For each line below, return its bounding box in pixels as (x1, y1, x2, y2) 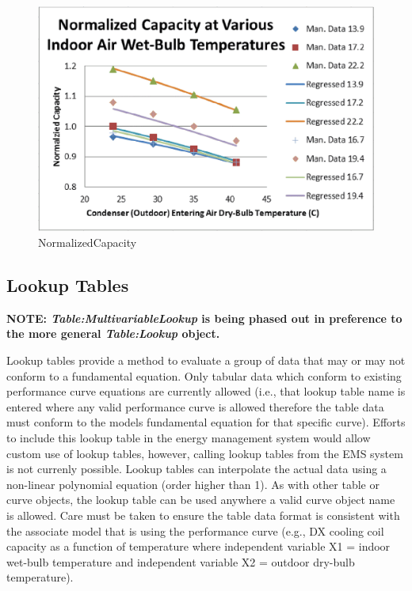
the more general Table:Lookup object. (6, 325, 220, 342)
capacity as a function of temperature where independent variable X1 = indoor (6, 538, 391, 555)
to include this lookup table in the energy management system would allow (6, 430, 371, 445)
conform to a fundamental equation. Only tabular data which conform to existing (6, 367, 402, 384)
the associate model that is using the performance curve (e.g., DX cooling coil (6, 522, 384, 539)
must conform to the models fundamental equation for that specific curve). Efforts (6, 414, 406, 430)
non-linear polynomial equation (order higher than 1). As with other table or (6, 475, 380, 492)
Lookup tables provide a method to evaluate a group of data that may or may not (6, 352, 406, 369)
